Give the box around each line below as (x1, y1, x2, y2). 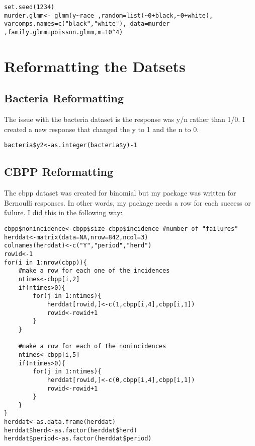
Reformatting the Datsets (4, 55, 186, 76)
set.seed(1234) (4, 4, 55, 11)
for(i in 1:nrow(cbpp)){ (4, 259, 87, 266)
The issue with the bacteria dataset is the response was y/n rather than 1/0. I (4, 114, 245, 124)
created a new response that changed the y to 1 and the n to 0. (4, 123, 199, 134)
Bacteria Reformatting (4, 90, 124, 106)
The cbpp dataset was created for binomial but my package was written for (4, 187, 236, 198)
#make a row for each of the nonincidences (18, 343, 166, 350)
